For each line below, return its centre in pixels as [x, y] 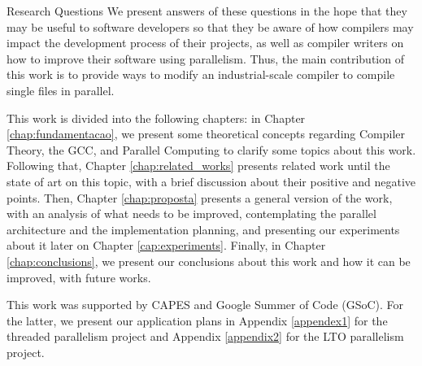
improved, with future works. [79, 277]
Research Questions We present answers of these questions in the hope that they [207, 11]
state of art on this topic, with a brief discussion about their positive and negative [211, 181]
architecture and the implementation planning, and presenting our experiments [203, 229]
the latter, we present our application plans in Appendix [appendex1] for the [197, 320]
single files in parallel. [61, 90]
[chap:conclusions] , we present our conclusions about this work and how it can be [209, 261]
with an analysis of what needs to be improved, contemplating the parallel [191, 213]
